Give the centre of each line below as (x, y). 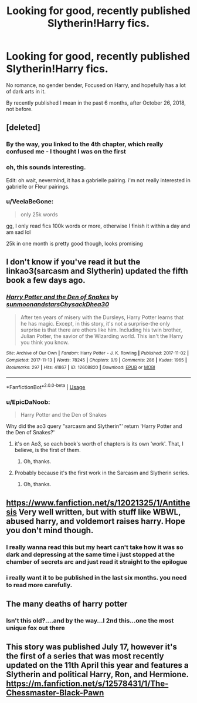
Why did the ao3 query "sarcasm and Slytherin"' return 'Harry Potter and (94, 426)
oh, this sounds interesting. (46, 168)
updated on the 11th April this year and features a (97, 665)
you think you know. (45, 342)
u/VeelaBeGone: (30, 202)
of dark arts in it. (26, 91)
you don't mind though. (50, 530)
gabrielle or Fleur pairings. (38, 186)
